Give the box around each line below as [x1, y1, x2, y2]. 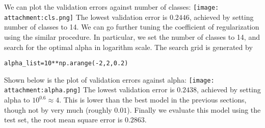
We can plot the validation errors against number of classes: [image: [4, 2, 219, 12]
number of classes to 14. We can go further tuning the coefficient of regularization [4, 21, 259, 32]
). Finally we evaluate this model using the [127, 104, 261, 115]
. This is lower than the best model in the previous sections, [59, 94, 247, 105]
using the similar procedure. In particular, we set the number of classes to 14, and [4, 31, 260, 42]
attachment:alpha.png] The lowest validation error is [4, 84, 175, 95]
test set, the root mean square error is [4, 114, 123, 125]
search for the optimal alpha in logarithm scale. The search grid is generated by [4, 41, 253, 52]
